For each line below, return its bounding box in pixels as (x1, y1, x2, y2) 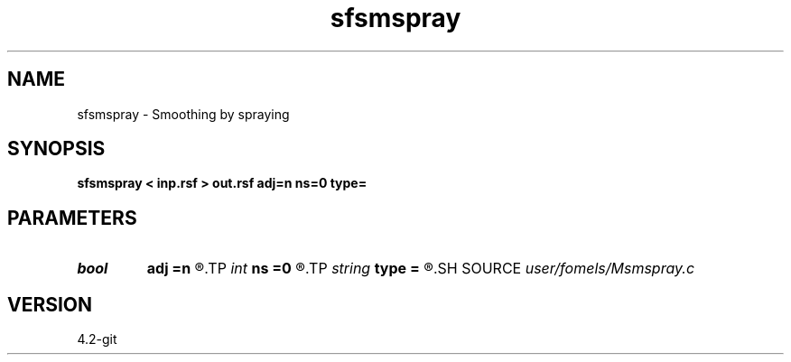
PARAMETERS (7, 206, 137, 229)
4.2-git (77, 331, 117, 348)
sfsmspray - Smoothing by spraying (77, 106, 290, 122)
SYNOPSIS (7, 137, 106, 161)
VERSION (7, 292, 93, 316)
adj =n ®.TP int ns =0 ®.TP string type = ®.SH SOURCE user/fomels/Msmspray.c (146, 259, 695, 278)
